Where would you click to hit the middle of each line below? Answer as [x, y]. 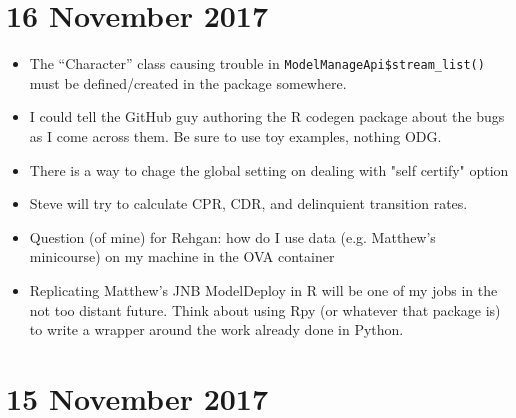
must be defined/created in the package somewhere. [188, 82]
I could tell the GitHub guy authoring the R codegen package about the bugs [267, 116]
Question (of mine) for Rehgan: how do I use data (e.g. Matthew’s [232, 236]
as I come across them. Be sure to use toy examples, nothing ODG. [235, 135]
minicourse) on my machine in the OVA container [182, 256]
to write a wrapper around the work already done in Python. [216, 329]
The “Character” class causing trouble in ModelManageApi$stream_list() [257, 63]
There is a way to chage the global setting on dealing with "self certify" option [269, 169]
